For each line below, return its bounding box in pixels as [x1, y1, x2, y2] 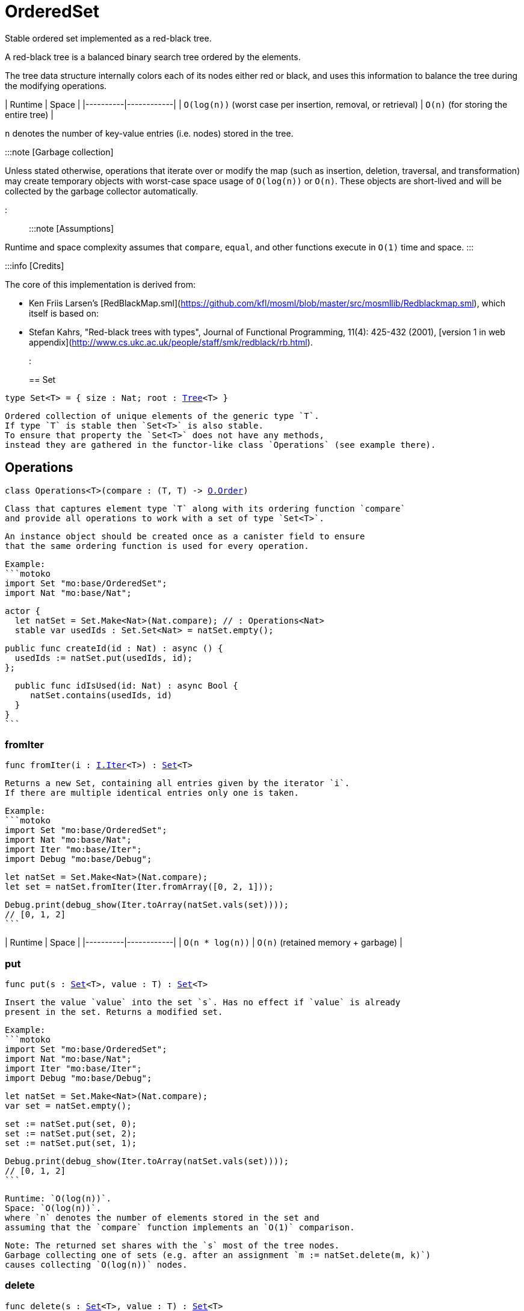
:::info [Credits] [5, 260, 64, 271]
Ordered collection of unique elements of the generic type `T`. [5, 411, 319, 421]
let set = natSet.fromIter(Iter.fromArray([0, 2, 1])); [5, 882, 274, 892]
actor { [5, 606, 41, 616]
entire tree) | [5, 109, 54, 120]
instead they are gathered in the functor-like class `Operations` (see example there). [5, 439, 436, 450]
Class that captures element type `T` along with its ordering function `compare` [5, 503, 405, 513]
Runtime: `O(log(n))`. [5, 1194, 112, 1204]
